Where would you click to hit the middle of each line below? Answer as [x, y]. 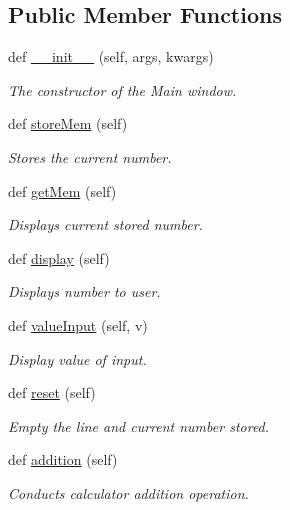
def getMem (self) [62, 190]
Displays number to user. [84, 291]
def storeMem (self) [68, 123]
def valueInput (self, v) [78, 324]
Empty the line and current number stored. [139, 425]
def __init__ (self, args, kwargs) [111, 56]
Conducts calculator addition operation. [128, 492]
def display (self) [59, 257]
